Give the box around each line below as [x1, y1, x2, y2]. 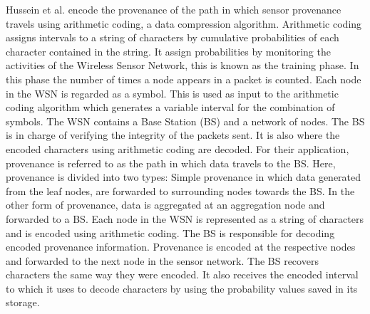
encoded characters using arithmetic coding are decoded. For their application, [6, 141, 349, 156]
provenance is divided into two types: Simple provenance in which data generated [6, 169, 361, 184]
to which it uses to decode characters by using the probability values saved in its [6, 281, 358, 295]
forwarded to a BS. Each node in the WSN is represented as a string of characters [6, 211, 364, 226]
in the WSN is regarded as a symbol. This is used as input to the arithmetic [6, 85, 339, 100]
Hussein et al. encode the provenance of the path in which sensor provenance [6, 2, 341, 16]
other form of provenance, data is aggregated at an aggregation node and [6, 197, 325, 212]
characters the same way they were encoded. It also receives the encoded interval [6, 267, 359, 282]
